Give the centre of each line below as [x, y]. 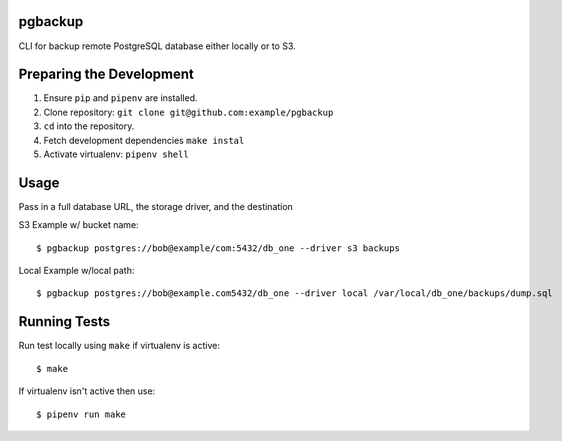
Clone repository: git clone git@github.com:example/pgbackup [188, 112]
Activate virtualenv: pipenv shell [116, 154]
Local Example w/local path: [76, 271]
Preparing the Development [106, 74]
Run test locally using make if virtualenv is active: [119, 346]
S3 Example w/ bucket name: [78, 225]
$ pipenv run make [81, 414]
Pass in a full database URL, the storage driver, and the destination [156, 206]
